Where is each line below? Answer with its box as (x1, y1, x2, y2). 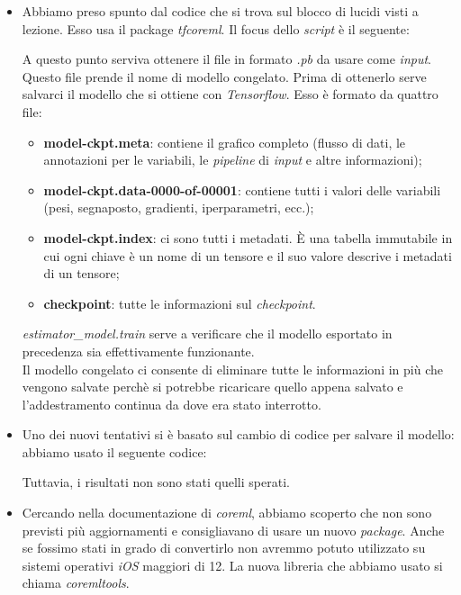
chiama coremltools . (22, 573, 130, 592)
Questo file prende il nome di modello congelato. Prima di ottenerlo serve (22, 67, 427, 86)
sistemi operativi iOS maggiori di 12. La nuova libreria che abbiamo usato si (22, 555, 443, 574)
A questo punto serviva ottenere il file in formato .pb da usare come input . (22, 50, 432, 68)
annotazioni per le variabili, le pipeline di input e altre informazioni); (43, 150, 422, 169)
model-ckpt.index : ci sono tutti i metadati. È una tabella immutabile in (43, 228, 453, 247)
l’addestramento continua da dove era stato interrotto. (22, 394, 321, 413)
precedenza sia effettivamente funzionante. (22, 341, 255, 360)
